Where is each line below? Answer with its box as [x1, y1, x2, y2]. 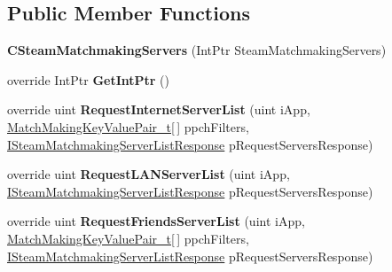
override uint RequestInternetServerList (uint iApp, [7, 100, 310, 119]
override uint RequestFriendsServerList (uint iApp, [7, 212, 305, 230]
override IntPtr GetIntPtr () [7, 70, 170, 89]
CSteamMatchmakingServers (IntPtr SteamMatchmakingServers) [7, 41, 387, 59]
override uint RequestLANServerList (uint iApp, [7, 165, 290, 183]
